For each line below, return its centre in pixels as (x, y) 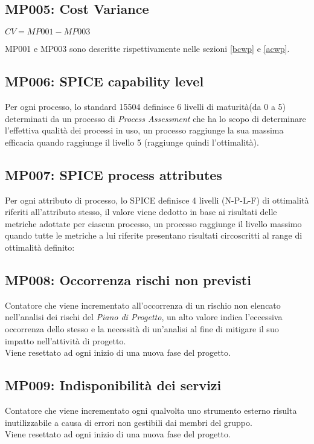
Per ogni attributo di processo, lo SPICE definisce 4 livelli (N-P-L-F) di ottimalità (157, 200)
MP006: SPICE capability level (104, 81)
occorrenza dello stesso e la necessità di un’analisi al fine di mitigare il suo (142, 328)
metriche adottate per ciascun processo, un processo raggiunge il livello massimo (153, 223)
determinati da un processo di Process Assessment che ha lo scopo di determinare (155, 118)
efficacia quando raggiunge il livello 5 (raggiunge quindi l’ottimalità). (132, 142)
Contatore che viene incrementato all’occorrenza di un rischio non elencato (143, 305)
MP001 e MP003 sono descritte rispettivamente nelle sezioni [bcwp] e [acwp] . (147, 49)
